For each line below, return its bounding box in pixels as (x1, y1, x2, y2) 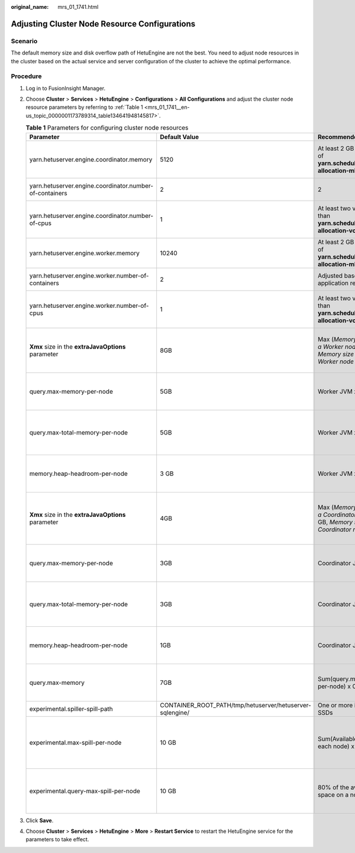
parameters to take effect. (25, 836, 89, 843)
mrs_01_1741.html (57, 4, 99, 10)
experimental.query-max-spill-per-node (29, 787, 140, 795)
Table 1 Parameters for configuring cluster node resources (25, 124, 189, 132)
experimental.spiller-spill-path (29, 704, 113, 713)
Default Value (160, 133, 199, 141)
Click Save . (25, 817, 54, 824)
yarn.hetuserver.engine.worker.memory (29, 249, 140, 257)
